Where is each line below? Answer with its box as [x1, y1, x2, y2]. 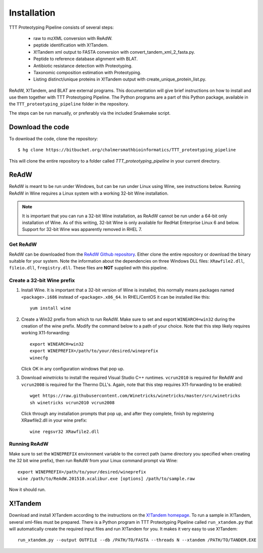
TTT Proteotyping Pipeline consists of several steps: [9, 24, 114, 30]
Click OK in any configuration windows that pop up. [21, 366, 125, 371]
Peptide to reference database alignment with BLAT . [33, 56, 138, 62]
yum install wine [30, 306, 71, 311]
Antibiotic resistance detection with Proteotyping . [33, 62, 132, 68]
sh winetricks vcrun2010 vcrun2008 [30, 400, 115, 405]
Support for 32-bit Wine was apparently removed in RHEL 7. [22, 226, 142, 232]
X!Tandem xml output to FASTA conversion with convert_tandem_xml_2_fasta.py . [33, 49, 195, 55]
